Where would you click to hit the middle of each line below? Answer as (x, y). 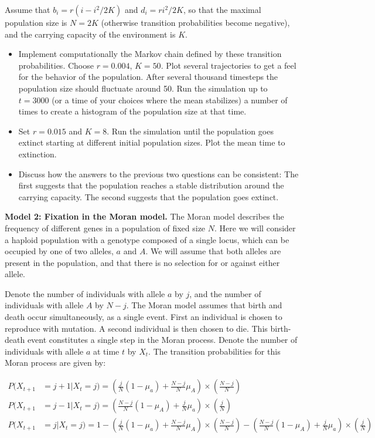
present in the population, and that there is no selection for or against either (142, 262)
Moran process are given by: (55, 363)
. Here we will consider (255, 228)
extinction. (37, 154)
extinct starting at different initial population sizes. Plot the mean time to (152, 142)
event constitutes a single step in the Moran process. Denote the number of (162, 340)
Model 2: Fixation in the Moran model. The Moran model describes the (144, 216)
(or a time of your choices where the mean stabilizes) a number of (170, 100)
